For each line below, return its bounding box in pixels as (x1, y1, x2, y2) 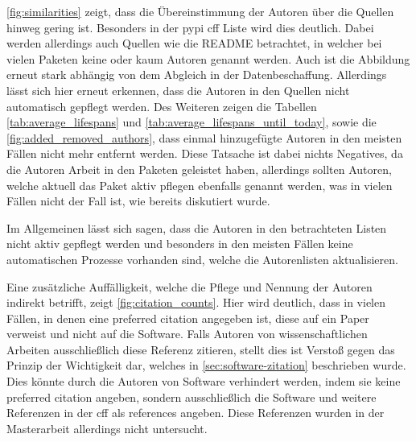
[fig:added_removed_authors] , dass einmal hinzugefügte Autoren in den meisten (6, 129, 402, 146)
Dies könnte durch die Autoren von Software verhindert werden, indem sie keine (6, 373, 401, 390)
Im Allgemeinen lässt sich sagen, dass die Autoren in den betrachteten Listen (6, 219, 387, 236)
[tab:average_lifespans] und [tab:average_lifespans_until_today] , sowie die (6, 114, 377, 130)
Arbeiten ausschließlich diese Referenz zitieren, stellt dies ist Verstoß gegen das (6, 341, 395, 357)
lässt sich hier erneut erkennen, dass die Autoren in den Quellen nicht (6, 81, 350, 98)
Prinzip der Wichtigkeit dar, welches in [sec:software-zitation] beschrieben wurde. (6, 357, 406, 374)
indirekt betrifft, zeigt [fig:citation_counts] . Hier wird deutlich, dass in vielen (6, 294, 386, 311)
